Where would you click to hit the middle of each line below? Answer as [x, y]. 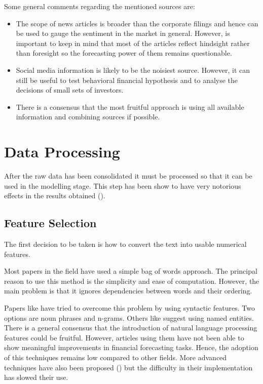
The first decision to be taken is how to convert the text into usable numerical [125, 244]
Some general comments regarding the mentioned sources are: [100, 6]
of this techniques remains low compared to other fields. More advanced [116, 357]
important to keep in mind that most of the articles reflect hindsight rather [133, 43]
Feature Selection [50, 223]
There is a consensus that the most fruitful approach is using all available [130, 106]
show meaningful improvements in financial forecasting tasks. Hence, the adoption [131, 347]
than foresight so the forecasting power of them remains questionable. [124, 53]
